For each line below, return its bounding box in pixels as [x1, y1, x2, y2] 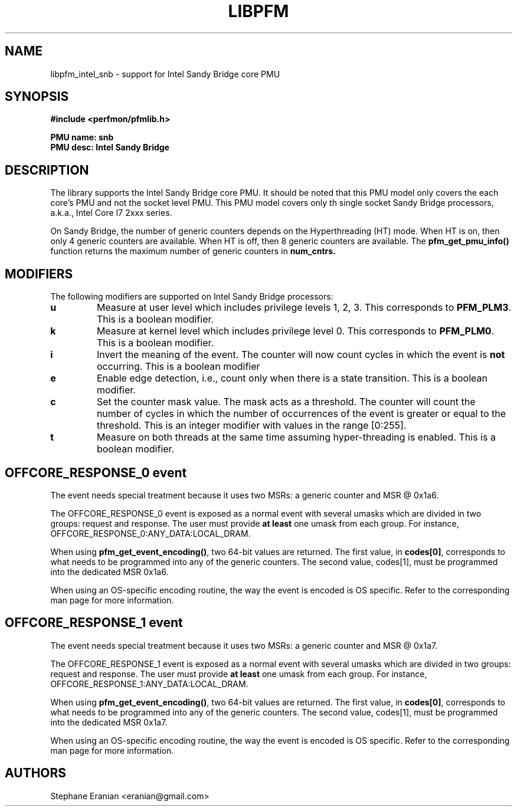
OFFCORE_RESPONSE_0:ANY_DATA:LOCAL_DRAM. [50, 528, 251, 539]
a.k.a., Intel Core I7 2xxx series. [50, 208, 172, 218]
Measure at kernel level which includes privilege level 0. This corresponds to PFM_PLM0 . [96, 325, 495, 337]
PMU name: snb [50, 132, 114, 143]
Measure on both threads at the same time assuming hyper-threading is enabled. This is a [96, 431, 496, 444]
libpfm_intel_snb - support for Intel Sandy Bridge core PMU [50, 68, 280, 79]
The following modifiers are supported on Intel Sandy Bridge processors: [50, 291, 333, 302]
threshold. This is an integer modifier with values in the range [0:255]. [96, 419, 407, 432]
